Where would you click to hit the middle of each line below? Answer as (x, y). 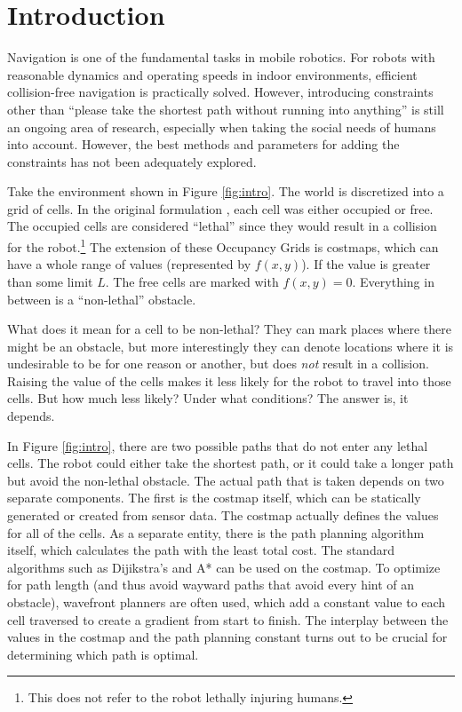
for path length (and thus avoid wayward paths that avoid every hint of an (211, 585)
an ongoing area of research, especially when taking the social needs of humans (222, 127)
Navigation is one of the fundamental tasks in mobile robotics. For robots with (221, 57)
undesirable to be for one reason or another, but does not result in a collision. (218, 364)
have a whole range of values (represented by (129, 264)
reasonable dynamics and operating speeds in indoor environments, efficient (212, 74)
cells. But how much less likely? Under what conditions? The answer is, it (208, 398)
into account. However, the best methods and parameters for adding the (203, 144)
